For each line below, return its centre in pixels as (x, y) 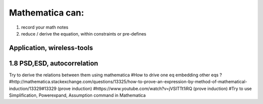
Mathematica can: (47, 13)
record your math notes (45, 27)
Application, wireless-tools (51, 48)
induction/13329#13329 (33, 88)
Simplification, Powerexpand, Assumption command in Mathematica (77, 95)
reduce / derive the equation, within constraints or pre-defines (84, 34)
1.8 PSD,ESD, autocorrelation (54, 63)
